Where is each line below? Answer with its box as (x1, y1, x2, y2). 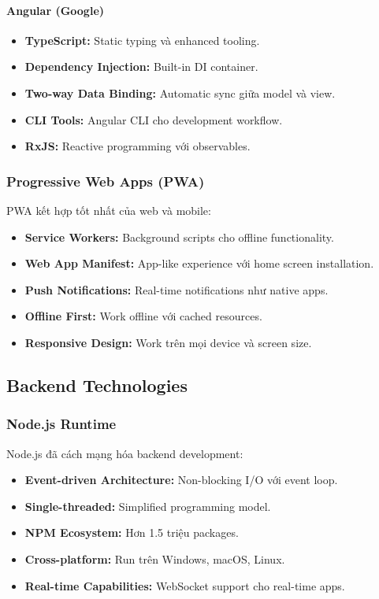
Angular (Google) (6, 2, 105, 18)
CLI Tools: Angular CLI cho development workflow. (24, 111, 283, 128)
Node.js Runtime (6, 414, 117, 434)
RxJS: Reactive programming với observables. (24, 138, 251, 154)
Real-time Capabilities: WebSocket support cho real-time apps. (24, 577, 345, 593)
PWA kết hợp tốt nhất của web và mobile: (6, 202, 211, 218)
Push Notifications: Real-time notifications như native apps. (24, 281, 329, 298)
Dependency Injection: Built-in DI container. (24, 58, 258, 75)
